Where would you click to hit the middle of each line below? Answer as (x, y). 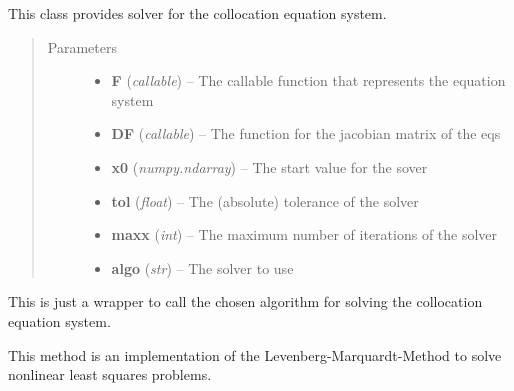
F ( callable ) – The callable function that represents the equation (308, 80)
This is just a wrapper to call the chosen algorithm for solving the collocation (245, 301)
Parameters (82, 46)
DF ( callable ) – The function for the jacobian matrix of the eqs (306, 133)
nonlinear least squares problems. (110, 374)
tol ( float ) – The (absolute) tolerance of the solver (265, 200)
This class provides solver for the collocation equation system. (197, 13)
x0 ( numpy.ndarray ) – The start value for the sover (269, 166)
